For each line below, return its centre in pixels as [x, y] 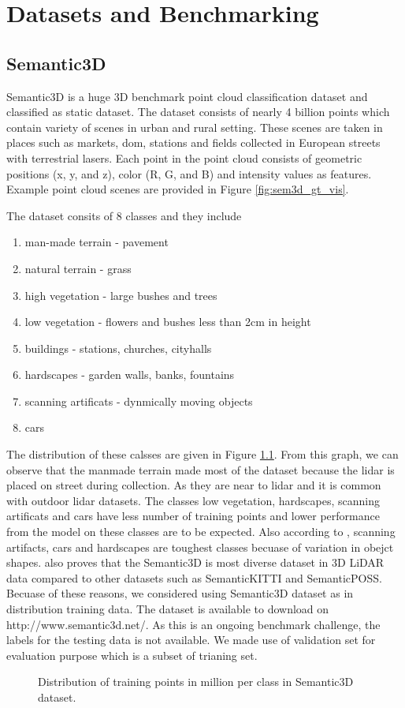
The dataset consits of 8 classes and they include [124, 215]
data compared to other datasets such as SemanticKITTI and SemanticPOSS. [194, 577]
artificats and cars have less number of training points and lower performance [193, 516]
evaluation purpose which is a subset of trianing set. [132, 655]
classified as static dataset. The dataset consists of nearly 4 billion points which [198, 112]
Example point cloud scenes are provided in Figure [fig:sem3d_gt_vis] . [178, 189]
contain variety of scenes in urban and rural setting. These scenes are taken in [195, 127]
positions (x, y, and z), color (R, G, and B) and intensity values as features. [189, 173]
